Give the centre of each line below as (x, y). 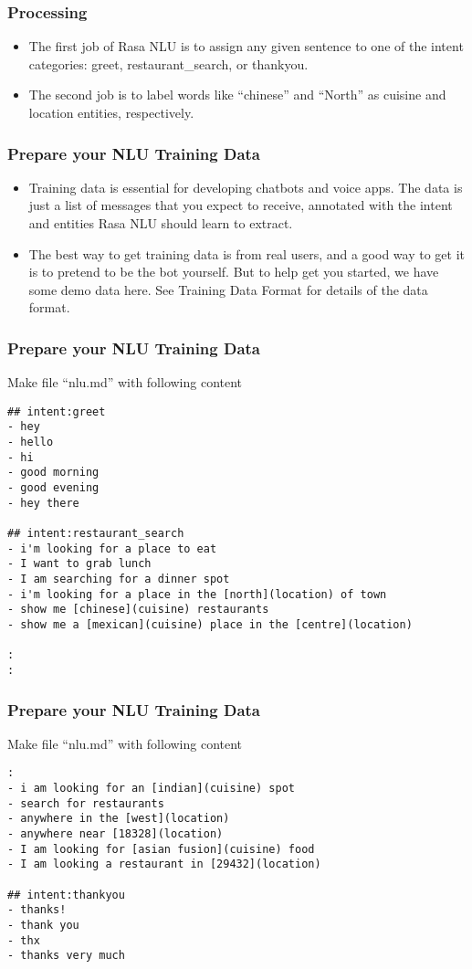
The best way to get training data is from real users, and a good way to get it (246, 253)
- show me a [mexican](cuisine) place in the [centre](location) (210, 624)
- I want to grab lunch (79, 564)
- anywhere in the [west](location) (119, 819)
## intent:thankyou (66, 895)
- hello (31, 442)
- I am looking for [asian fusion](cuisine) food (161, 849)
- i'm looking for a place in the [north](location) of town (197, 594)
